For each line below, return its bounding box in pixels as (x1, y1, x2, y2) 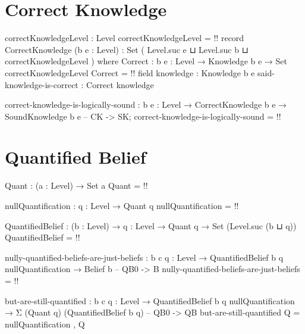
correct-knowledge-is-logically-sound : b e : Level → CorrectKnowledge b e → (5, 98, 287, 111)
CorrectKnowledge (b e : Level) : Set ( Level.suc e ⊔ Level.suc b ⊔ (5, 43, 249, 55)
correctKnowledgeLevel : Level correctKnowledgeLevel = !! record (5, 32, 244, 44)
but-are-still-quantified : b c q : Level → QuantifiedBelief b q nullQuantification (5, 294, 295, 307)
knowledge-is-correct (5, 78, 78, 90)
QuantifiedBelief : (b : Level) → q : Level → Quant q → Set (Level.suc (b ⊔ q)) (5, 219, 297, 232)
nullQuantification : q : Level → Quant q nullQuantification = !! (5, 199, 239, 211)
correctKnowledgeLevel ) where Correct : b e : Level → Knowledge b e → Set (5, 55, 287, 67)
